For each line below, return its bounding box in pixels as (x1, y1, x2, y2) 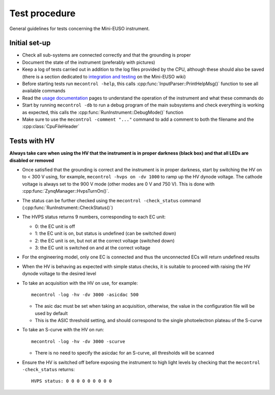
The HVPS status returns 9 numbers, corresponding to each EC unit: (22, 214, 166, 220)
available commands (22, 88, 66, 94)
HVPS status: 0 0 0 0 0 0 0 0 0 (31, 378, 112, 384)
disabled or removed (9, 157, 54, 163)
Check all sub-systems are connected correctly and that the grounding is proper (22, 52, 191, 58)
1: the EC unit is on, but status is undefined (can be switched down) (35, 230, 176, 236)
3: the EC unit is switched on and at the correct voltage (35, 245, 150, 251)
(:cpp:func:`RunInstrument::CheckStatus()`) (22, 204, 113, 210)
